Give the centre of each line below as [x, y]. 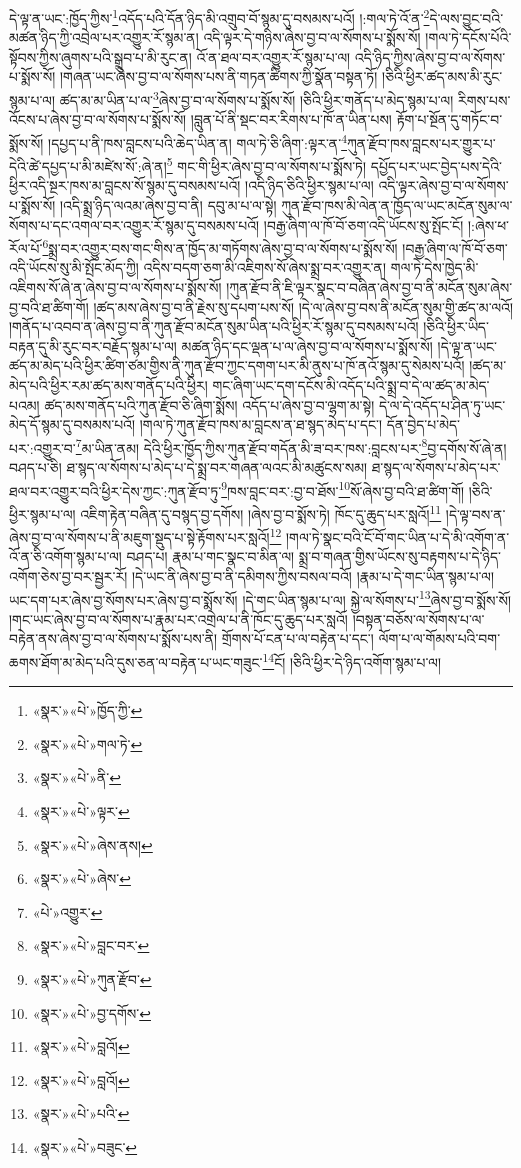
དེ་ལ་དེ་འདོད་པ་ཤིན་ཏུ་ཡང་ [442, 404]
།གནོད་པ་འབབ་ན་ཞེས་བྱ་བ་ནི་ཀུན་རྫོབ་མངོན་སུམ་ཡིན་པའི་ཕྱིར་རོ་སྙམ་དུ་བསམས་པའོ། [214, 326]
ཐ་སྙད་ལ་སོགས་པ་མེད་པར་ [436, 467]
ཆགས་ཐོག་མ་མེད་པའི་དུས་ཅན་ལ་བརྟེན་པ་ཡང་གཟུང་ [136, 661]
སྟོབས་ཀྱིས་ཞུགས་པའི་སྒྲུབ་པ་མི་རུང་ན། [100, 56]
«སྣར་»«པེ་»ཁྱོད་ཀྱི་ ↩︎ [87, 710]
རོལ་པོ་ [26, 247]
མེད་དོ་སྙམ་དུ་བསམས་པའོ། [72, 424]
